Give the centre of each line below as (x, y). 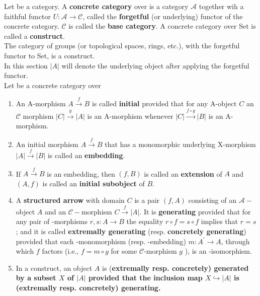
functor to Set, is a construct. (50, 55)
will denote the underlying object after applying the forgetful (155, 65)
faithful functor (28, 16)
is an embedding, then (81, 173)
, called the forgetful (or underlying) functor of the (163, 16)
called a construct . (34, 35)
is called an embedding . (86, 155)
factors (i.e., (60, 251)
